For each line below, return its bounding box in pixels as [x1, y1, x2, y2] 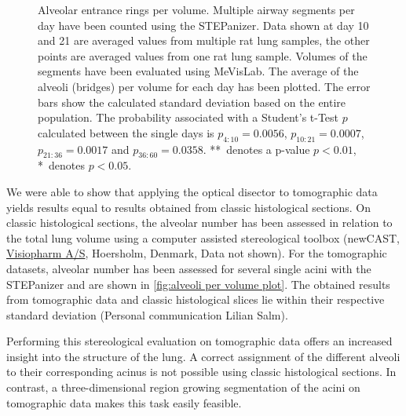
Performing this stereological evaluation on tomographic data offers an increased [6, 333, 393, 349]
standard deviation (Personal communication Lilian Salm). [6, 306, 288, 323]
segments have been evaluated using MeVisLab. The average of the [38, 63, 359, 79]
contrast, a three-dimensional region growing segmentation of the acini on [6, 379, 360, 396]
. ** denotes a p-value [203, 140, 310, 157]
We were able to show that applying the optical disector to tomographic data [6, 183, 378, 199]
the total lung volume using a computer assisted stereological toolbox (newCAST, [6, 229, 400, 246]
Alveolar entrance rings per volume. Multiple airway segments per [38, 2, 355, 17]
